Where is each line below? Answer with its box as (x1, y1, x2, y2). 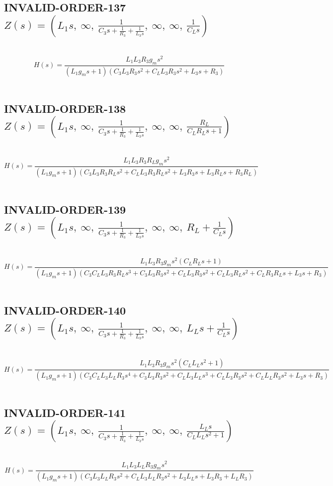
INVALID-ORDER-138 (4, 100, 126, 116)
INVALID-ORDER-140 (4, 302, 126, 318)
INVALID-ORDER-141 (4, 405, 126, 420)
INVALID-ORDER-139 (4, 201, 126, 217)
